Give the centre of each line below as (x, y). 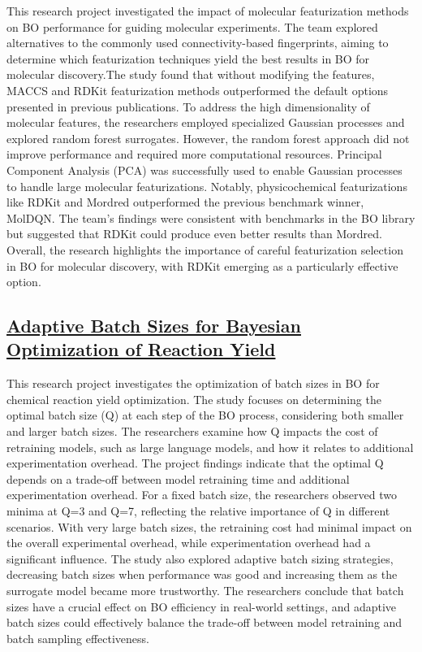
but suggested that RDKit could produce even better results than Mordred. (194, 234)
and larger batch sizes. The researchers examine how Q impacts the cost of (192, 431)
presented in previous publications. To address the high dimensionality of (188, 106)
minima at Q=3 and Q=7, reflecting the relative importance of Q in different (198, 511)
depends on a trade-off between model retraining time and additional (178, 478)
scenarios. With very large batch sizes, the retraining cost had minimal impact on (209, 526)
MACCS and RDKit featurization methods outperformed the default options (198, 90)
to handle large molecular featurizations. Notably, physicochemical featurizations (207, 186)
